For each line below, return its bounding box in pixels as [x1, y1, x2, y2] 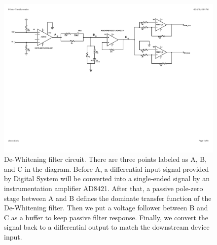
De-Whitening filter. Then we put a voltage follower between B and [4, 202, 208, 213]
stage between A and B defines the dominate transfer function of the [4, 193, 212, 203]
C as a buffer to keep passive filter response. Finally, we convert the [4, 212, 209, 222]
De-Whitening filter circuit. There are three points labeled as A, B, [4, 154, 207, 164]
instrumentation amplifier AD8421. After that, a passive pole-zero [4, 183, 203, 194]
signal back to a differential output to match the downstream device [4, 222, 210, 232]
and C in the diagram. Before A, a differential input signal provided [4, 163, 209, 174]
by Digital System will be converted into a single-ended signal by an [4, 173, 210, 184]
